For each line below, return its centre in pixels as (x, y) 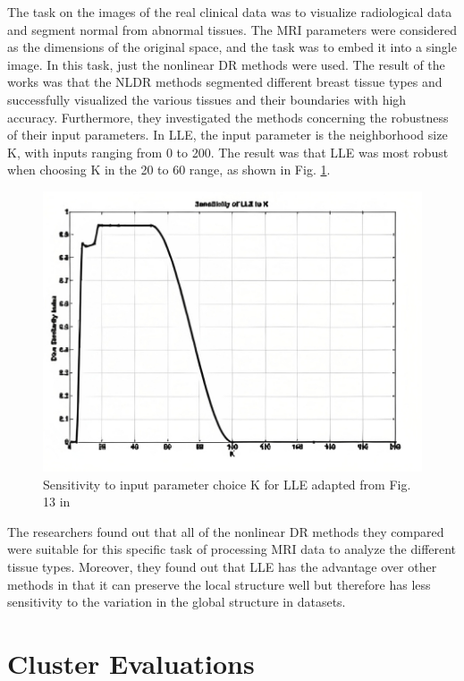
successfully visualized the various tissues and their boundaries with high (207, 99)
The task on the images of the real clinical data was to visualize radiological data (230, 12)
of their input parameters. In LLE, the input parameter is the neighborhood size (228, 135)
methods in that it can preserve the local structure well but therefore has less (219, 584)
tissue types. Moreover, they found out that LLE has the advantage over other (222, 567)
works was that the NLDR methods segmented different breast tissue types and (225, 82)
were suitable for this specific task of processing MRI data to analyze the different (232, 549)
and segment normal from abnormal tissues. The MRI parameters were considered (232, 29)
